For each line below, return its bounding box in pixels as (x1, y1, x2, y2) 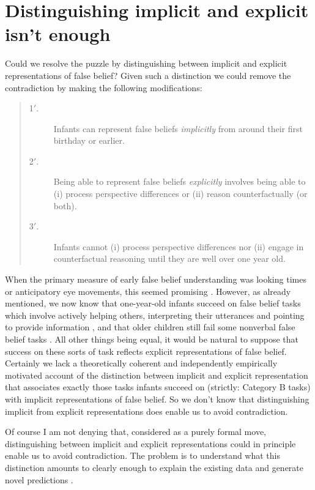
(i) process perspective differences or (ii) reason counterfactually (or (53, 187, 308, 200)
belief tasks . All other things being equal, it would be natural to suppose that (5, 333, 299, 345)
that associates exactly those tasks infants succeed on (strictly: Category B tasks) (5, 380, 311, 393)
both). (53, 199, 77, 212)
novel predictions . (5, 473, 73, 486)
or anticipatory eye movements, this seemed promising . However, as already (5, 284, 291, 297)
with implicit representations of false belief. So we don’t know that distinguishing (5, 392, 309, 405)
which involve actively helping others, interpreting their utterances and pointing (5, 308, 305, 321)
